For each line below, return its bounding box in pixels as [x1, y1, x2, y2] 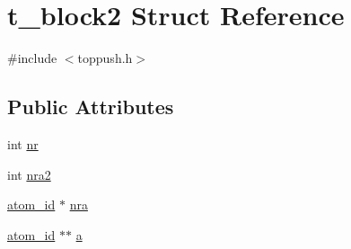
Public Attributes [7, 93, 174, 120]
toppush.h [77, 49, 133, 67]
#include [7, 49, 57, 67]
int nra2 [7, 165, 51, 183]
